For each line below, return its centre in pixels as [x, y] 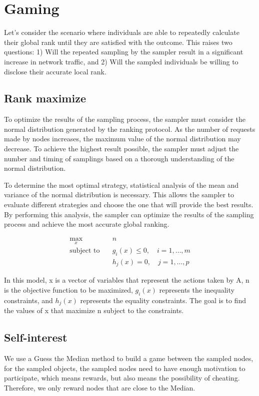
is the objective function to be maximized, [68, 289]
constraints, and [28, 300]
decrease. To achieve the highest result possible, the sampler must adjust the [121, 149]
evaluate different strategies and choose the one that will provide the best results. [129, 204]
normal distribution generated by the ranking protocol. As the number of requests [130, 129]
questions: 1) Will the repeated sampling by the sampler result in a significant [124, 52]
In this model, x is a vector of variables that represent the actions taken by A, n [127, 280]
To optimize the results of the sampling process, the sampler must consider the [125, 119]
